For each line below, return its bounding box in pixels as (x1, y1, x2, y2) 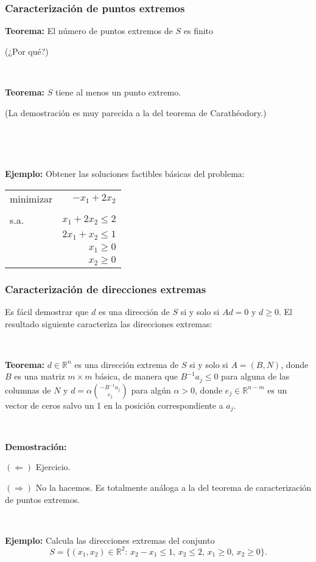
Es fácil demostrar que (5, 305, 89, 317)
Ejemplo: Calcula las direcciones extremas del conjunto (5, 533, 215, 546)
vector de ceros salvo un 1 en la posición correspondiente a (5, 398, 223, 411)
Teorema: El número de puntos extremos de (5, 24, 173, 37)
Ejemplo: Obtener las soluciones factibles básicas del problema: (5, 167, 245, 180)
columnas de (5, 383, 51, 396)
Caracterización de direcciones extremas (5, 281, 206, 296)
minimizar (10, 191, 53, 206)
